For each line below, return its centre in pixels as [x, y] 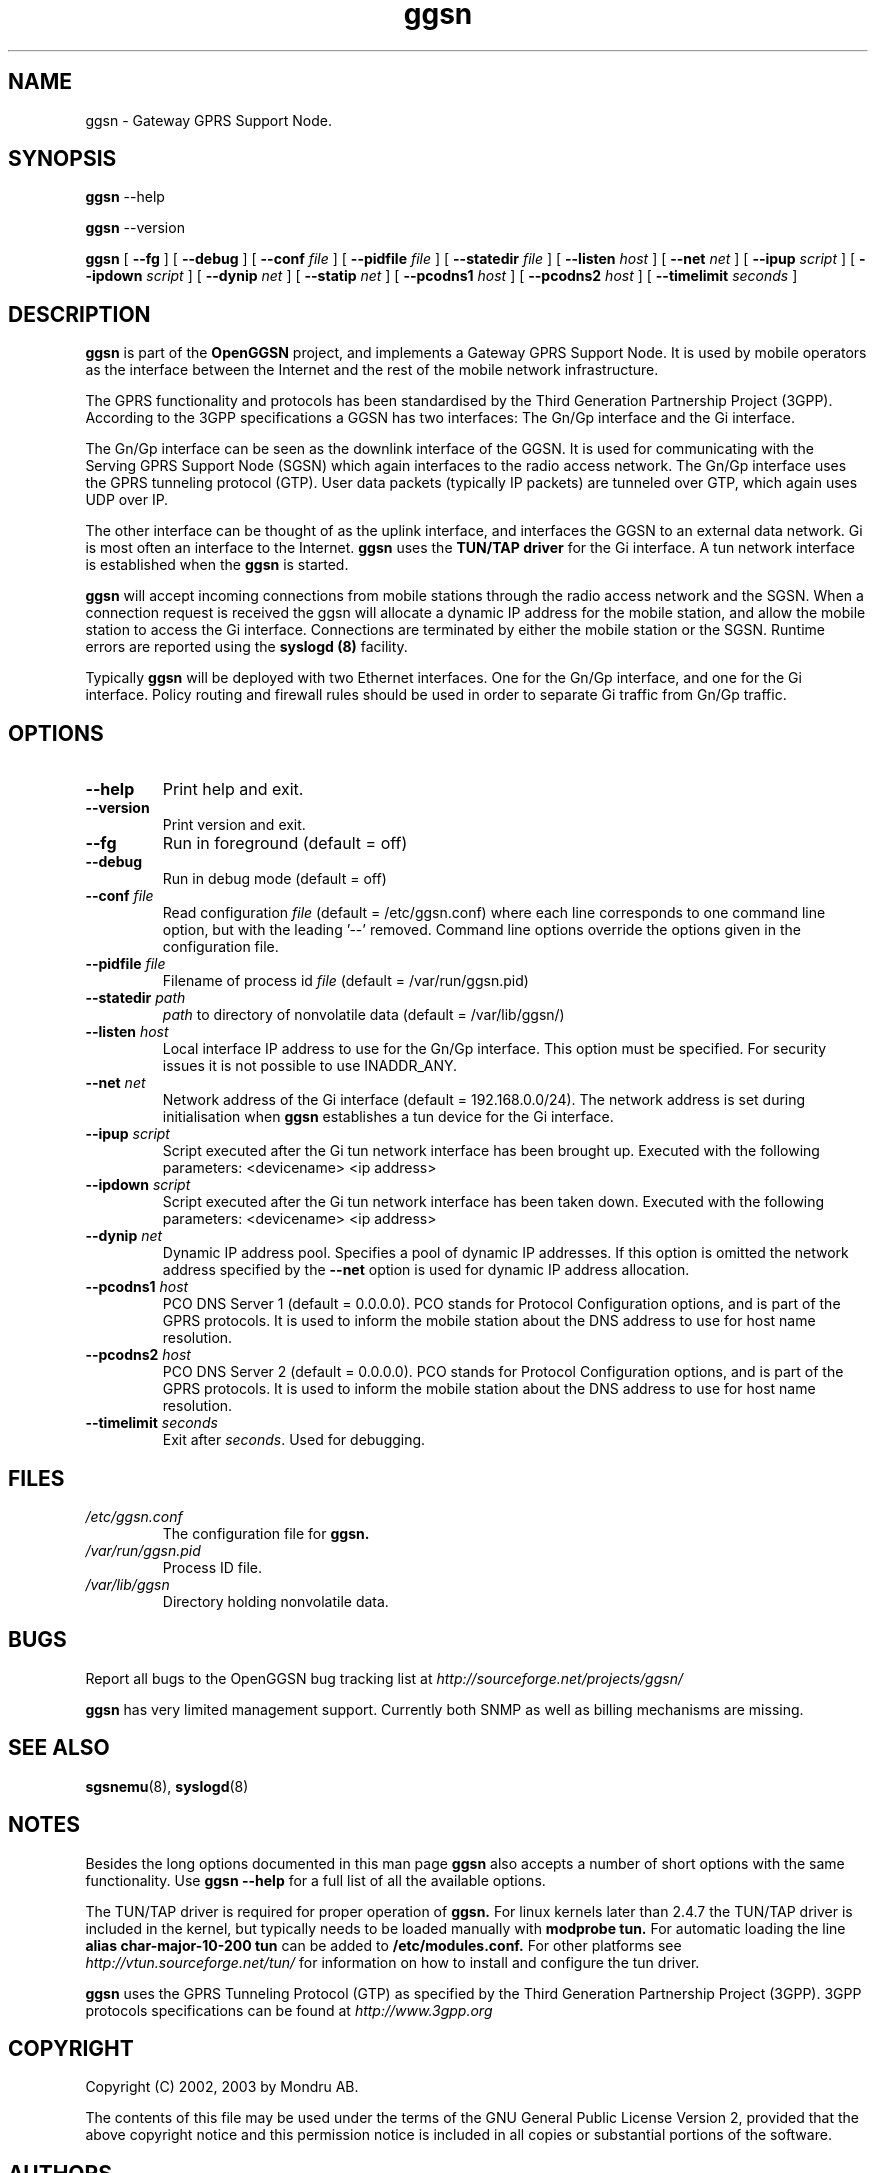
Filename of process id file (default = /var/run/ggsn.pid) [345, 981]
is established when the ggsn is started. [217, 565]
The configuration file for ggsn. [266, 1533]
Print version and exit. [234, 825]
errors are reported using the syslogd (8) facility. [246, 647]
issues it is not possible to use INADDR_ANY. [310, 1066]
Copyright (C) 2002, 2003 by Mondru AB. [222, 2087]
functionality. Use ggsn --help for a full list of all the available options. [315, 1880]
